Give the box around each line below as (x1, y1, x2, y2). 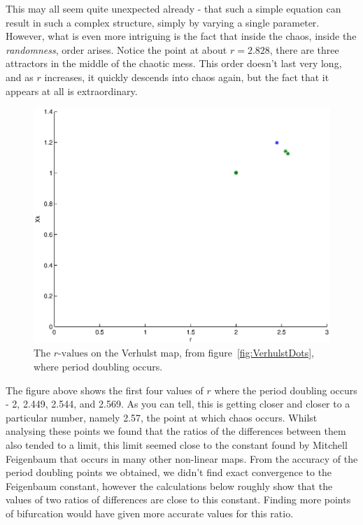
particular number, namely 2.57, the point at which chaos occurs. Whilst (6, 410, 318, 424)
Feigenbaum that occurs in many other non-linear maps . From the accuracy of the (6, 451, 358, 466)
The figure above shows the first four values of (6, 382, 204, 397)
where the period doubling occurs (214, 382, 357, 397)
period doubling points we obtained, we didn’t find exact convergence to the (6, 465, 332, 480)
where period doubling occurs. (34, 359, 163, 373)
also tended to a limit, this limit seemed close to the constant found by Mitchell (6, 437, 348, 452)
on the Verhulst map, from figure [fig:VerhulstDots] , (91, 345, 315, 360)
